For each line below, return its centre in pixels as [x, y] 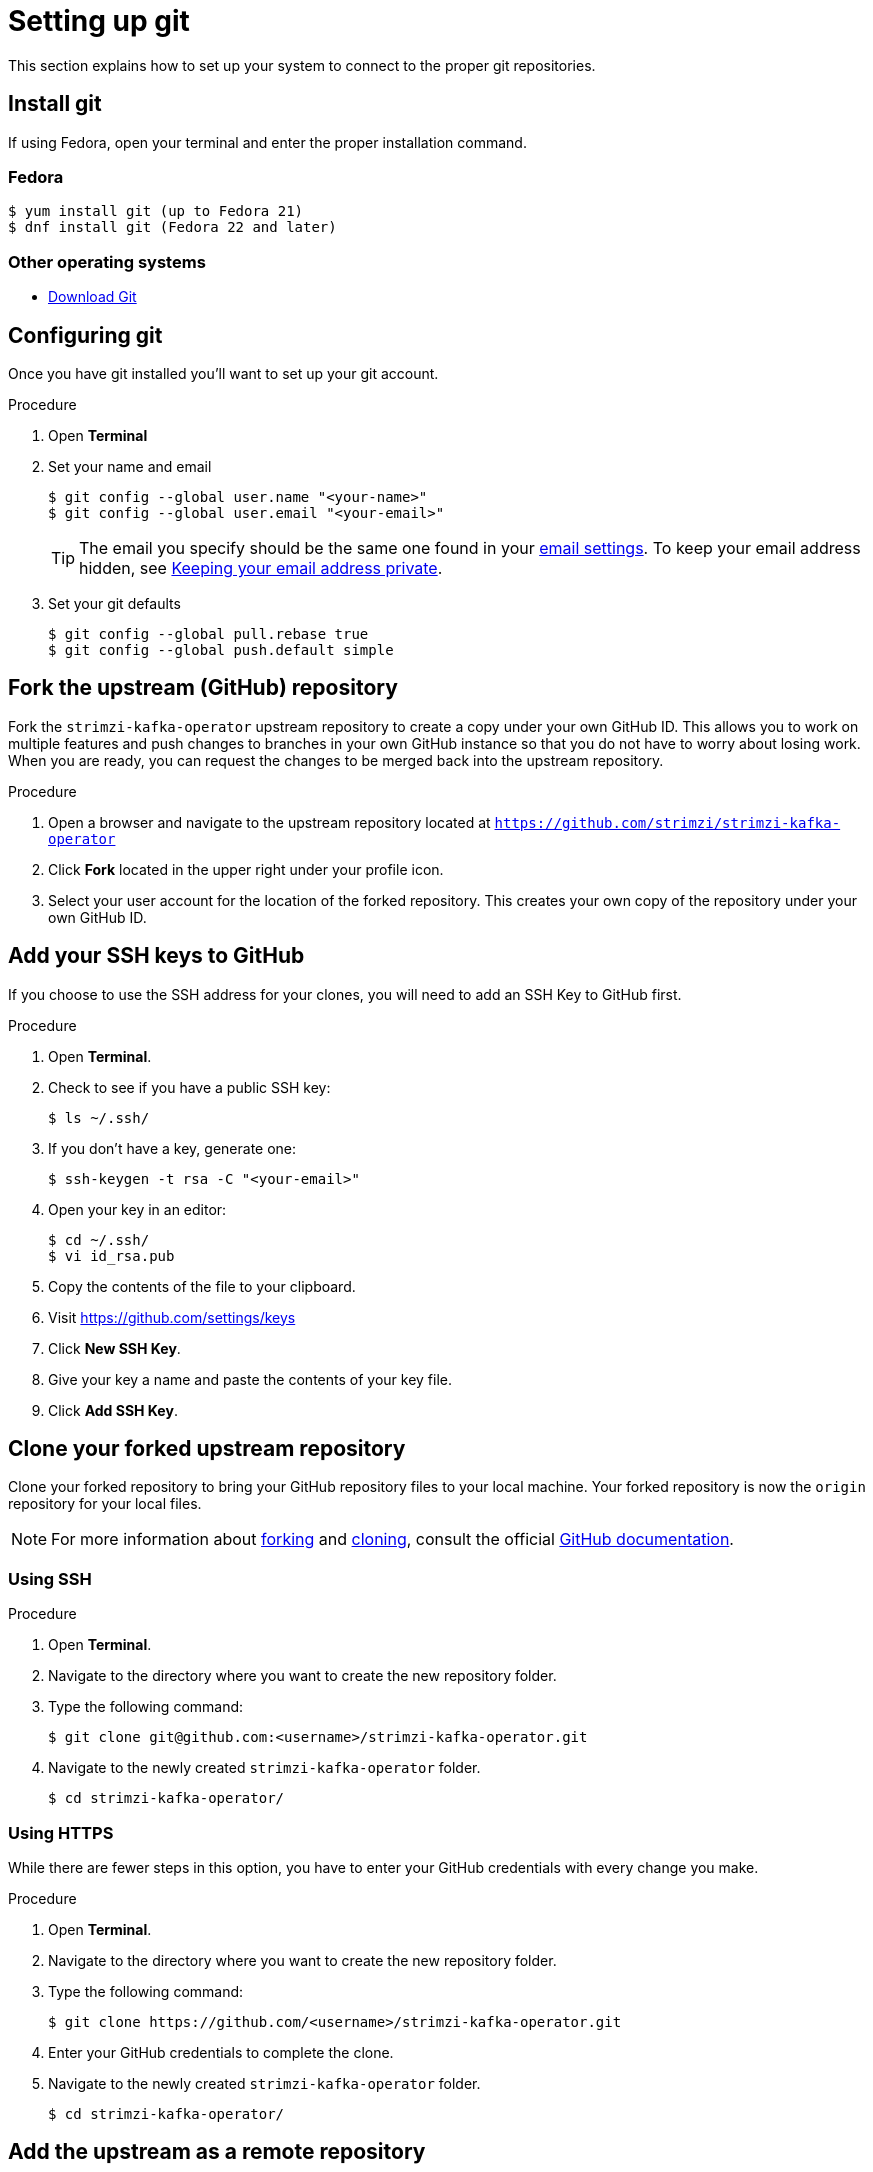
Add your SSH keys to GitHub [156, 956]
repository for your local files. [105, 1504]
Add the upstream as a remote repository [217, 2152]
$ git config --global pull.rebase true [208, 633]
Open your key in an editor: [137, 1209]
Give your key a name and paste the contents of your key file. [250, 1379]
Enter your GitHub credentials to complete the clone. [221, 2052]
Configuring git [85, 335]
